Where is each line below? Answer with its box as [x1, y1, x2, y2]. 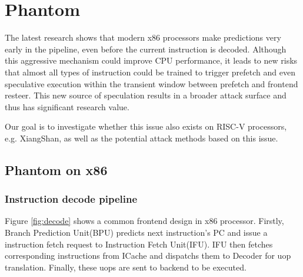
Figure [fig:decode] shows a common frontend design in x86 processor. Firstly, [5, 215, 284, 227]
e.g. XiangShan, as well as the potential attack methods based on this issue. [5, 131, 278, 144]
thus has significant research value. [5, 100, 129, 113]
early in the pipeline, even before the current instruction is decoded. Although [5, 42, 287, 55]
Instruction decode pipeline [5, 192, 138, 206]
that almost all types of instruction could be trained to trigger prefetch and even [5, 65, 295, 78]
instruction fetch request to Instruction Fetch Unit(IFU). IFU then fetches [5, 238, 273, 250]
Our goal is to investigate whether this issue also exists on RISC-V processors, [5, 120, 287, 133]
